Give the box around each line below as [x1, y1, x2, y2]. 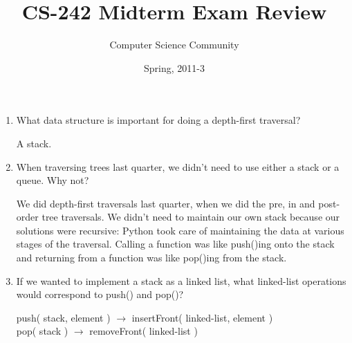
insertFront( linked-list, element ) [131, 310, 273, 324]
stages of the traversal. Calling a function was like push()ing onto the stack [16, 237, 335, 251]
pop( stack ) [16, 324, 68, 338]
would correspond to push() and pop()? [16, 287, 184, 302]
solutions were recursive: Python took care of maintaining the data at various [16, 223, 344, 237]
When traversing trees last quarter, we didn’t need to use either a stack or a [16, 159, 340, 174]
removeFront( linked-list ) [89, 324, 198, 338]
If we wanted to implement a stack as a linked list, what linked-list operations [16, 273, 346, 288]
